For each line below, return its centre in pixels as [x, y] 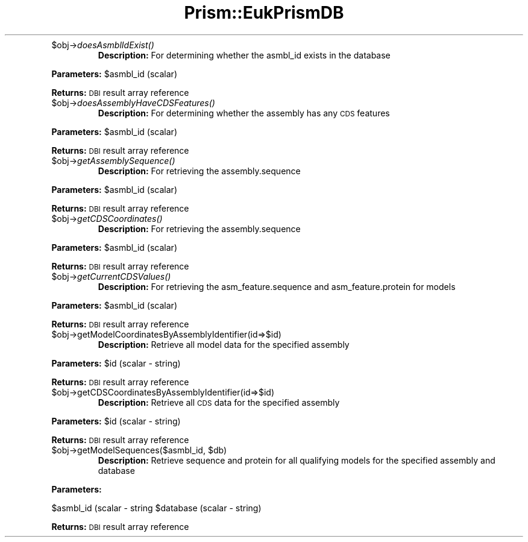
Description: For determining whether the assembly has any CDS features [244, 113]
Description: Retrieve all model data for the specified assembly [224, 344]
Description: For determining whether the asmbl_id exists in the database [244, 55]
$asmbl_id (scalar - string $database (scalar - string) [156, 508]
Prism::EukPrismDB [264, 13]
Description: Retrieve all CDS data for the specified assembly [219, 402]
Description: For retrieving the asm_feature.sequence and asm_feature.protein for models [277, 286]
